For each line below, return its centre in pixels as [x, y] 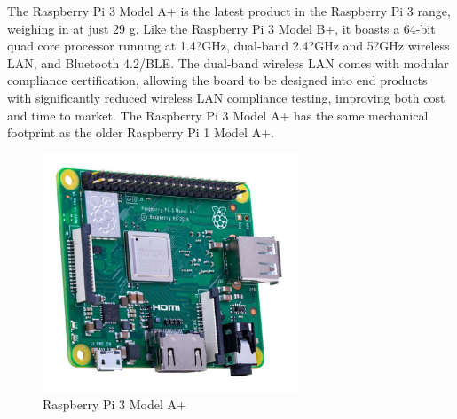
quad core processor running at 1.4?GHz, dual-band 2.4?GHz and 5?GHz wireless [228, 46]
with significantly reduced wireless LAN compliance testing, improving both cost [226, 97]
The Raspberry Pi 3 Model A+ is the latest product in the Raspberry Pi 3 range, [229, 11]
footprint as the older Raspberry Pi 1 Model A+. [141, 132]
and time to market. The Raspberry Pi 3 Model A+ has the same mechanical [218, 115]
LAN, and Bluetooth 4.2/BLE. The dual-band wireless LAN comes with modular [228, 62]
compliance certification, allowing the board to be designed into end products [217, 80]
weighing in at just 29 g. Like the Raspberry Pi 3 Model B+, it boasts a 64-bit [221, 28]
